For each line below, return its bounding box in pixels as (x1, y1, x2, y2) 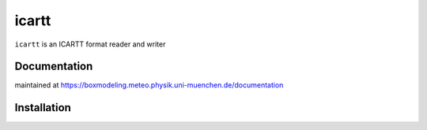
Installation (14, 101, 71, 114)
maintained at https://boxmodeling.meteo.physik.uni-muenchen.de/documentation (14, 80, 284, 90)
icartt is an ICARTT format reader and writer (14, 39, 166, 49)
